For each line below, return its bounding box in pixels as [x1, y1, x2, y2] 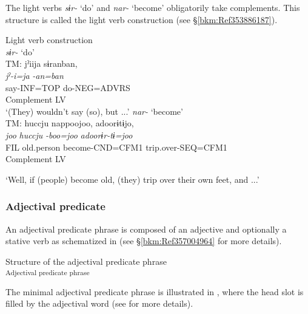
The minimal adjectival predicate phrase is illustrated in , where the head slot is [5, 285, 304, 298]
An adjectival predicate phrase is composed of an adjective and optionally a [5, 222, 287, 235]
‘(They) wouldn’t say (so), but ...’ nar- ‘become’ [5, 104, 183, 117]
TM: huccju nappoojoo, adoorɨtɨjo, [5, 117, 134, 129]
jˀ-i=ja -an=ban [5, 69, 64, 81]
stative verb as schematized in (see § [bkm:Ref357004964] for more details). [5, 234, 282, 247]
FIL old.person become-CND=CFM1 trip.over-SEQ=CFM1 [5, 140, 227, 153]
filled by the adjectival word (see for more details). [5, 297, 193, 310]
